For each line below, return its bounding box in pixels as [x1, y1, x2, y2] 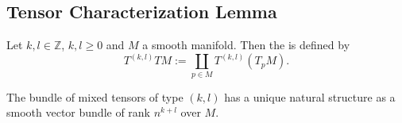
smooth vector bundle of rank [6, 104, 151, 121]
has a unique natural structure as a [224, 88, 396, 105]
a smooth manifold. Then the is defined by [142, 37, 350, 53]
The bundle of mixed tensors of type [6, 88, 184, 105]
